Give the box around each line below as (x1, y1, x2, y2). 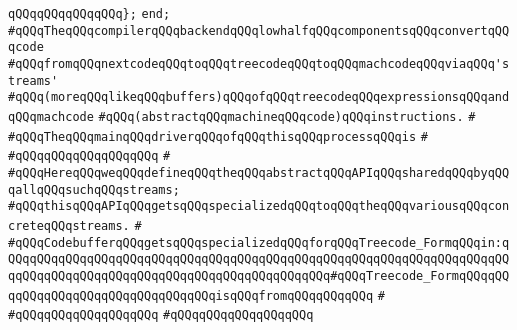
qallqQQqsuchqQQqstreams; (8, 182, 180, 197)
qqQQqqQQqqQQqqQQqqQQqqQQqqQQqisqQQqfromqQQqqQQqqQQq (8, 288, 374, 303)
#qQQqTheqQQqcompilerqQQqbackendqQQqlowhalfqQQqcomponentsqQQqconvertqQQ (8, 23, 510, 38)
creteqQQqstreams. (8, 218, 130, 233)
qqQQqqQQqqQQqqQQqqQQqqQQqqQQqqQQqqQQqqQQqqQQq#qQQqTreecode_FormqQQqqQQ (8, 268, 510, 283)
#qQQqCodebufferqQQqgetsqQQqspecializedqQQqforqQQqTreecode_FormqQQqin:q (8, 235, 510, 250)
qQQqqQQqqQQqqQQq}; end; (8, 7, 171, 21)
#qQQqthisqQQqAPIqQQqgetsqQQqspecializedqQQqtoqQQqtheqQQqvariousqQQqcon (8, 199, 510, 214)
